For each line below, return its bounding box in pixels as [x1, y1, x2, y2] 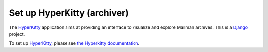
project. [9, 31, 25, 37]
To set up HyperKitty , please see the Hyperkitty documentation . [9, 40, 140, 46]
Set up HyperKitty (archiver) [9, 7, 129, 18]
